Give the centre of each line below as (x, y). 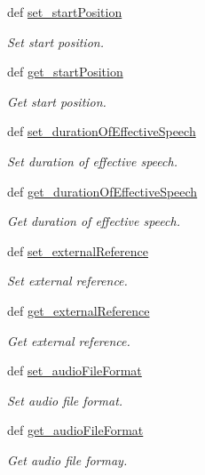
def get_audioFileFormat (75, 430)
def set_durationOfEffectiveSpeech (102, 131)
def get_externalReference (79, 310)
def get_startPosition (65, 72)
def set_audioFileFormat (75, 370)
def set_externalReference (78, 250)
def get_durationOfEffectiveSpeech (102, 191)
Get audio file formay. (67, 459)
